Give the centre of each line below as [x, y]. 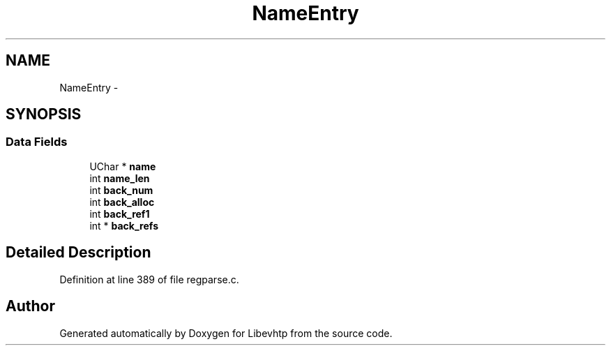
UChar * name [123, 166]
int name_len [120, 178]
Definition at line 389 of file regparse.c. [149, 279]
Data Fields [37, 142]
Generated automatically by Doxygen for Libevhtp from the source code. [226, 333]
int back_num [121, 190]
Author [30, 306]
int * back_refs [124, 225]
